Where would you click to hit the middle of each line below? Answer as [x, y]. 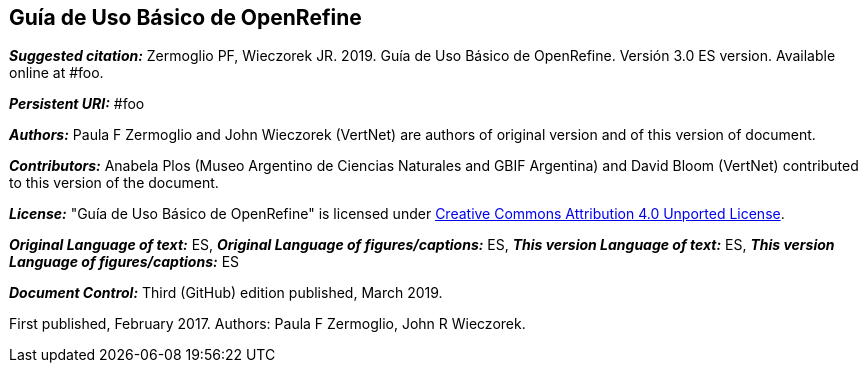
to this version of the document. [114, 183]
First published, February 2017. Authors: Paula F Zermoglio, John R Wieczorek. [267, 324]
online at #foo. [56, 73]
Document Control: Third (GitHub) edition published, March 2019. [226, 293]
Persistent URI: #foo [77, 104]
